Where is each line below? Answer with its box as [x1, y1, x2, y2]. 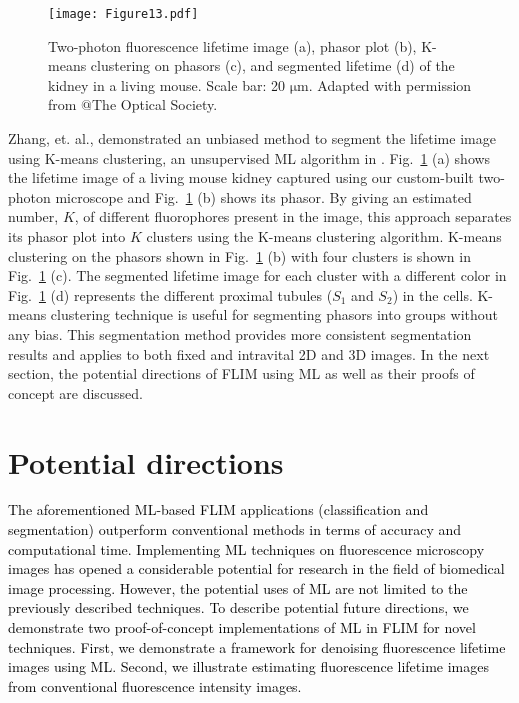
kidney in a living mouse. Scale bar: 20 [48, 74, 285, 95]
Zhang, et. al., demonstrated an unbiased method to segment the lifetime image [8, 128, 496, 149]
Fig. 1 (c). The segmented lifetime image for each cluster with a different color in [8, 265, 507, 286]
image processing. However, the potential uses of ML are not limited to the [8, 577, 468, 598]
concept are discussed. [8, 382, 143, 403]
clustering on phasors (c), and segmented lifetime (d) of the [90, 55, 455, 76]
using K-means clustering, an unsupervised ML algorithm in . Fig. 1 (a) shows [8, 147, 491, 168]
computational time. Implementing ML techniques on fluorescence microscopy [8, 538, 485, 559]
